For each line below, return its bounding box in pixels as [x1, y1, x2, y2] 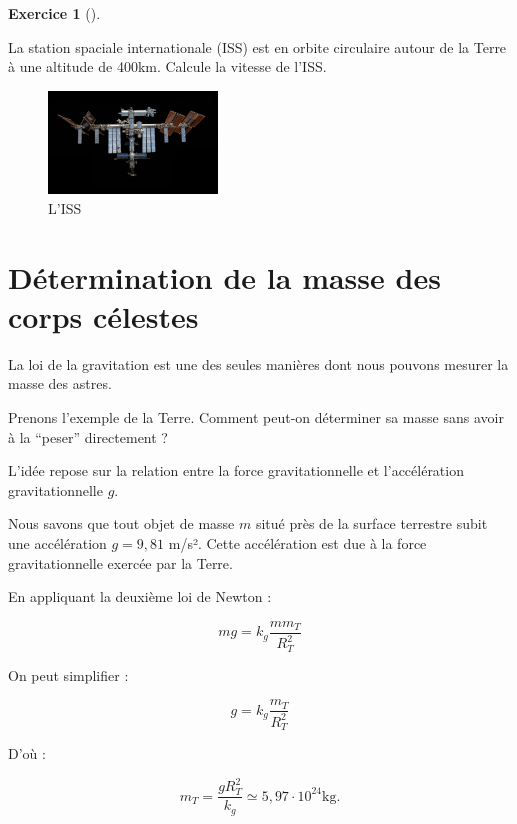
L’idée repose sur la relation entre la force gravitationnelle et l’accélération [8, 460, 464, 481]
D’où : [8, 743, 46, 764]
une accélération [8, 532, 107, 553]
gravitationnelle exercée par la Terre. [8, 552, 233, 573]
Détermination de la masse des [8, 256, 441, 297]
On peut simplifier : [8, 664, 129, 685]
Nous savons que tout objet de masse [8, 513, 235, 534]
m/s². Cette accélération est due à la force [168, 532, 427, 553]
